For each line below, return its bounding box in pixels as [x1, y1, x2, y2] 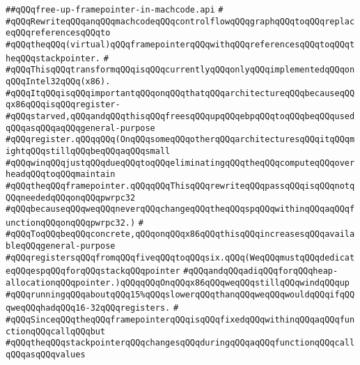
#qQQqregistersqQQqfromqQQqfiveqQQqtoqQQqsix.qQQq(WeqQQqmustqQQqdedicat [6, 252, 355, 263]
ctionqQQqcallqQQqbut [6, 326, 106, 336]
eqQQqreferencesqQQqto [6, 28, 111, 38]
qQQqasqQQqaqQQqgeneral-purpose [6, 123, 155, 133]
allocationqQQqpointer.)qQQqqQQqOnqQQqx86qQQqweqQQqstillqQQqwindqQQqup [6, 278, 350, 288]
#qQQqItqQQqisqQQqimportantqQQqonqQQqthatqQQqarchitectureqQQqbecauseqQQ [6, 88, 355, 98]
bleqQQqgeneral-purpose [6, 241, 116, 251]
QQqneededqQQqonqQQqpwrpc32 [6, 192, 136, 203]
